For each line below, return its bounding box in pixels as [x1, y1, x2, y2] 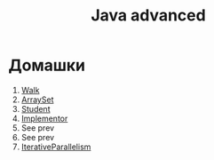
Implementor [20, 113, 68, 124]
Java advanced [91, 5, 206, 26]
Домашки [8, 55, 86, 76]
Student [20, 103, 51, 114]
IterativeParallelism [20, 141, 91, 152]
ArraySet [20, 94, 54, 105]
